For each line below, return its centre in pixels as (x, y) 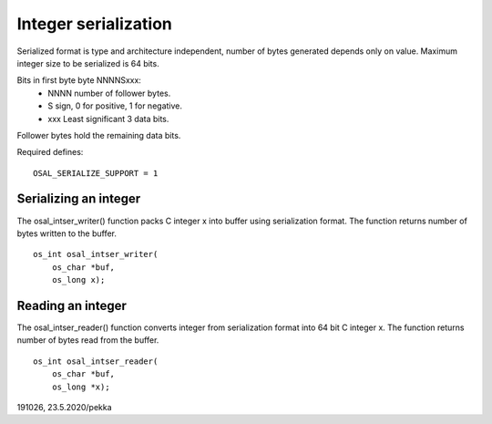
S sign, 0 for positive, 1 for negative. (115, 106)
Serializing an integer (79, 199)
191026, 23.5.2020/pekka (65, 407)
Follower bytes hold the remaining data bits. (99, 135)
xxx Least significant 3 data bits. (108, 119)
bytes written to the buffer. (67, 233)
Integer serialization (95, 24)
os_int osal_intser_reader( (96, 361)
